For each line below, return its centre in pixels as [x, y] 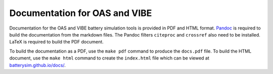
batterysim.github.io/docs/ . [37, 65]
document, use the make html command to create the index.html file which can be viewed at [109, 58]
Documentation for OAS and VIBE [81, 13]
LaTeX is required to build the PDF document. [56, 42]
